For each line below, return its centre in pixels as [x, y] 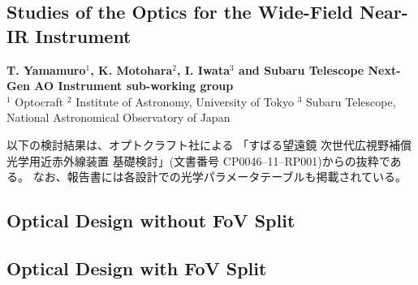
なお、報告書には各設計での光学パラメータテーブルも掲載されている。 [220, 177]
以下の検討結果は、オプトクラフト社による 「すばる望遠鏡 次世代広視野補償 [209, 144]
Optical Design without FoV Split [151, 220]
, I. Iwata [204, 69]
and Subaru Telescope [302, 69]
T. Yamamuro [46, 69]
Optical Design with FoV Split [137, 268]
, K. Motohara [131, 69]
